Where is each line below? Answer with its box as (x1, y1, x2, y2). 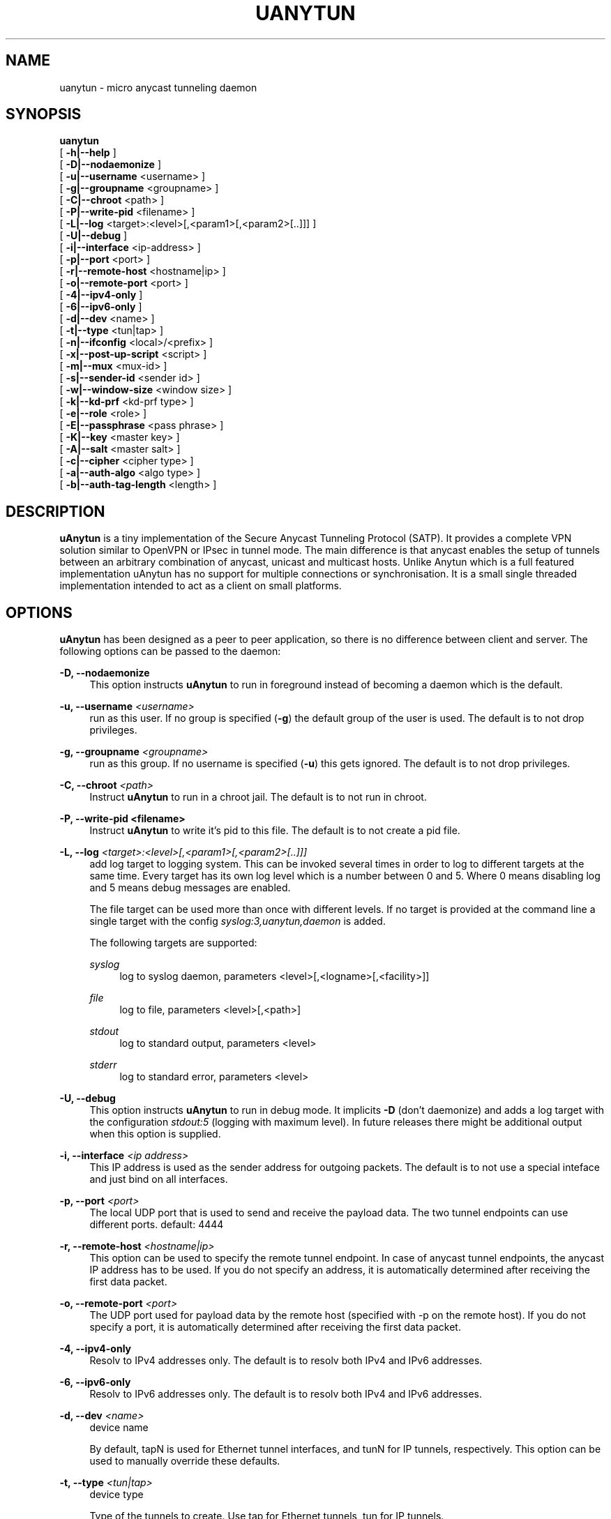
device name (89, 1421, 149, 1434)
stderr (89, 1059, 117, 1071)
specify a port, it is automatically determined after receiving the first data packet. (89, 1321, 461, 1333)
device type (89, 1488, 144, 1501)
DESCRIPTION (6, 502, 105, 520)
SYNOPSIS (6, 105, 82, 123)
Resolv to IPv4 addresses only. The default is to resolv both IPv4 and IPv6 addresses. (89, 1354, 483, 1367)
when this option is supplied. (89, 1128, 221, 1140)
